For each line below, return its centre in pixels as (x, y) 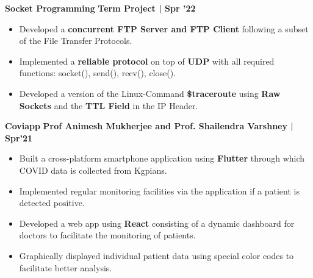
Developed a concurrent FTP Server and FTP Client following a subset (164, 28)
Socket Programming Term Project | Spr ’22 (100, 8)
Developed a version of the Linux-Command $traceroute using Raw (150, 93)
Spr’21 (19, 137)
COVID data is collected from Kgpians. (93, 170)
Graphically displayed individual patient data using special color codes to (156, 255)
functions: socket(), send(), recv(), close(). (98, 73)
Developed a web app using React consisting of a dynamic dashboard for (157, 223)
